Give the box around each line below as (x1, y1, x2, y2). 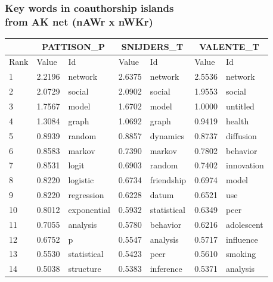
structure (68, 262, 101, 275)
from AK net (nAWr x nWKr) (5, 14, 153, 29)
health (226, 114, 249, 127)
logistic (68, 174, 94, 186)
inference (150, 262, 182, 275)
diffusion (226, 129, 257, 142)
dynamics (150, 129, 184, 142)
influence (226, 233, 258, 245)
